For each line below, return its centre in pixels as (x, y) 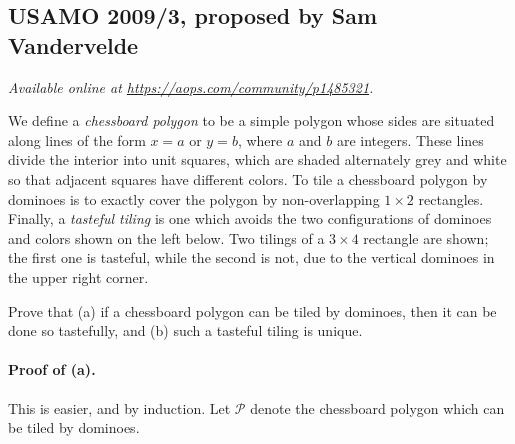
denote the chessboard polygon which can (377, 407)
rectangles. (451, 198)
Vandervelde (73, 44)
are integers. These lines (410, 139)
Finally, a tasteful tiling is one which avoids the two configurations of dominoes (250, 218)
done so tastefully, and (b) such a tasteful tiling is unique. (185, 330)
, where (260, 139)
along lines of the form (77, 139)
